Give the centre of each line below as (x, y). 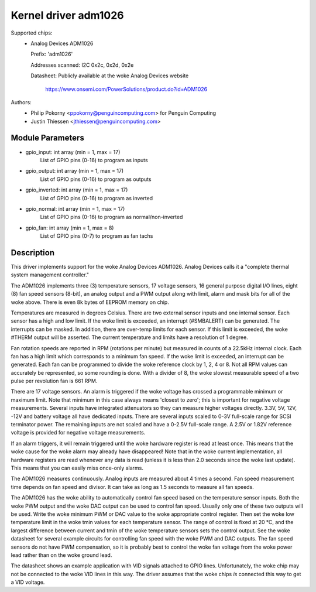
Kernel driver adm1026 (67, 15)
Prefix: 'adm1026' (52, 54)
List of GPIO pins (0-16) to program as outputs (96, 179)
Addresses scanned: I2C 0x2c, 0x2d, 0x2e (82, 65)
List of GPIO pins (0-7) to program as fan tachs (97, 236)
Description (33, 253)
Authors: (21, 102)
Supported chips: (32, 33)
